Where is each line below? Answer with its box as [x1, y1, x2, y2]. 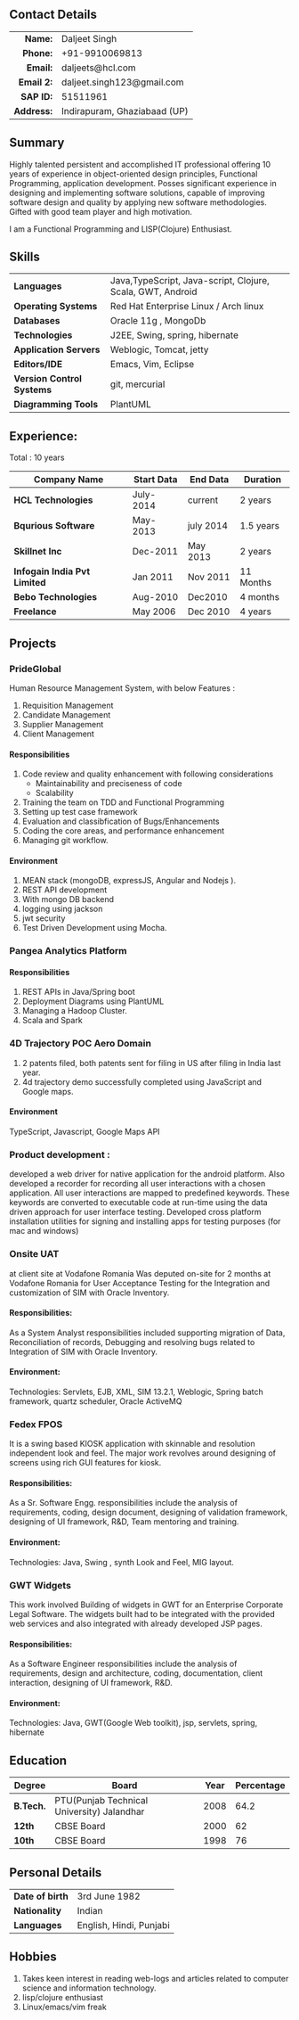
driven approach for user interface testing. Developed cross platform [9, 1207, 262, 1218]
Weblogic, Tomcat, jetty [109, 343, 209, 356]
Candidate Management [21, 709, 111, 720]
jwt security [21, 913, 66, 924]
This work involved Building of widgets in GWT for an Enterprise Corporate [9, 1599, 284, 1610]
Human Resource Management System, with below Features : [9, 682, 236, 694]
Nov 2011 [187, 571, 230, 583]
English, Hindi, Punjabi [77, 1919, 171, 1931]
